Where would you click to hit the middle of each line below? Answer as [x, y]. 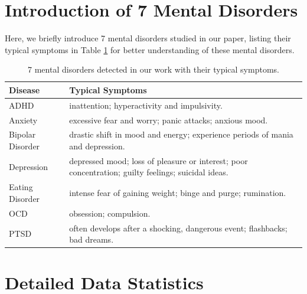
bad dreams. [92, 239]
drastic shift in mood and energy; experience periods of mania [181, 134]
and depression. [97, 146]
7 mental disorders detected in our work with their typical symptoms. [153, 69]
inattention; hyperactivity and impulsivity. [146, 105]
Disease [25, 89]
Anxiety [23, 120]
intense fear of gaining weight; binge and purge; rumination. [178, 193]
